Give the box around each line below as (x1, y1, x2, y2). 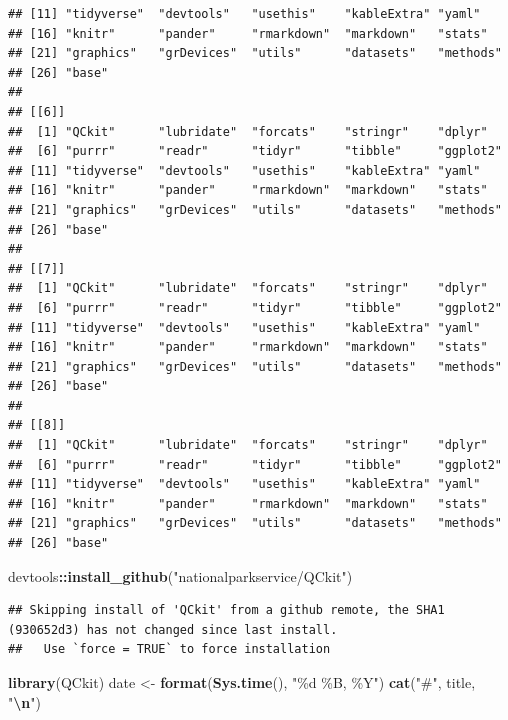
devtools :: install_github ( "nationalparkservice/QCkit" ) (8, 565, 353, 586)
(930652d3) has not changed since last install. (8, 622, 338, 637)
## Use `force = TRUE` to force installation (8, 642, 331, 657)
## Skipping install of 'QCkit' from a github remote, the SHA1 (8, 603, 445, 618)
